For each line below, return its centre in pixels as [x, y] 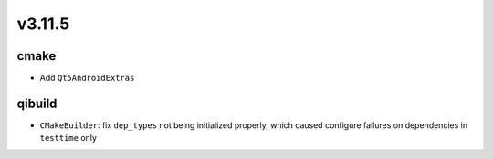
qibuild [37, 103]
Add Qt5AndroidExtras [87, 78]
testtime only [68, 138]
